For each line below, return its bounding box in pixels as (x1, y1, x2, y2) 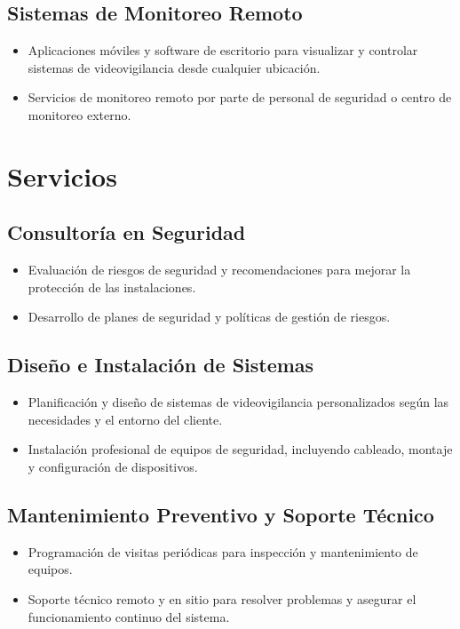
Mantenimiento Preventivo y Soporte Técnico (7, 500, 434, 528)
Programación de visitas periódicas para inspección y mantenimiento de (28, 542, 418, 561)
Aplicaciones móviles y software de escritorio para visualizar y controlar (28, 41, 418, 60)
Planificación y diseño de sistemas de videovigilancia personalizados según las (28, 393, 449, 411)
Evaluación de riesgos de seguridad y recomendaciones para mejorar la (28, 260, 411, 279)
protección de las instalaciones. (28, 277, 196, 296)
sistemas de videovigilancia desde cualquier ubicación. (28, 58, 321, 76)
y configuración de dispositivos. (28, 457, 198, 475)
